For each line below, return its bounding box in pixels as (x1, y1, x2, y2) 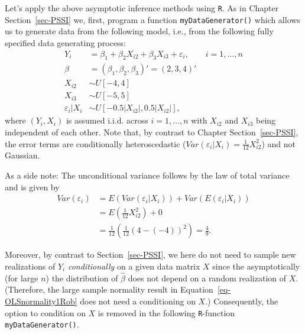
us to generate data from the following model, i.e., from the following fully (5, 25, 274, 37)
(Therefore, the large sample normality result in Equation (5, 283, 213, 296)
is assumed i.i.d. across (66, 114, 148, 127)
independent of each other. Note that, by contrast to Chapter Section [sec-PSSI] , (5, 126, 298, 138)
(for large (5, 271, 38, 284)
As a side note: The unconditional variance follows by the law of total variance (5, 169, 290, 181)
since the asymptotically (212, 260, 300, 272)
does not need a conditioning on (80, 294, 196, 307)
